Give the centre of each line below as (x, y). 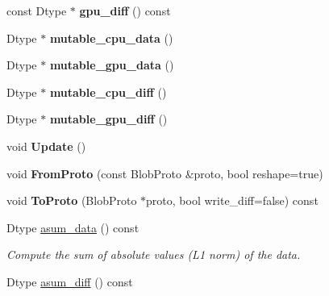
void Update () (46, 146)
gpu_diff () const (125, 10)
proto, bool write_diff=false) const (232, 200)
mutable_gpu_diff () (108, 119)
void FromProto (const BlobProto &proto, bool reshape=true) (165, 173)
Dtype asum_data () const (73, 227)
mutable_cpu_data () (111, 38)
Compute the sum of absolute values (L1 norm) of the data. (154, 254)
